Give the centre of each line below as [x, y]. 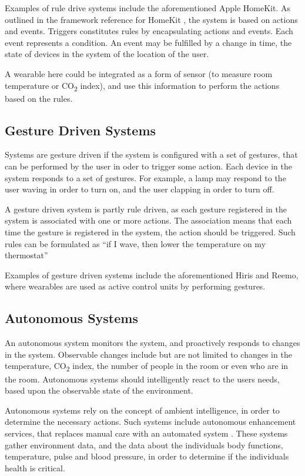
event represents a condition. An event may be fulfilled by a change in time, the [148, 42]
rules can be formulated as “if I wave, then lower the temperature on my [135, 243]
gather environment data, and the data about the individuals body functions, [144, 445]
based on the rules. [39, 98]
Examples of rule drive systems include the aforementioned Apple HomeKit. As [148, 8]
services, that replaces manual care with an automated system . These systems [146, 433]
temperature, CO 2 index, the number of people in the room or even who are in [147, 367]
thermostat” [26, 255]
